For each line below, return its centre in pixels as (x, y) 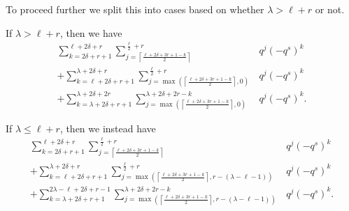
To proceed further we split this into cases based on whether (135, 9)
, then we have (91, 32)
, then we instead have (108, 128)
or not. (330, 9)
